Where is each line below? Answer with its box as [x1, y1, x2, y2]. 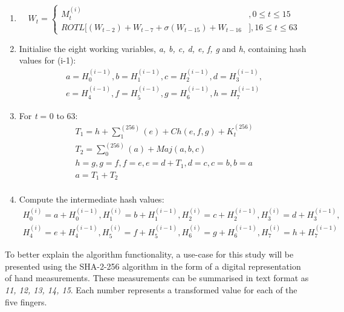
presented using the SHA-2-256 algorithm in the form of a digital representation [5, 259, 301, 272]
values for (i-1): [19, 54, 76, 67]
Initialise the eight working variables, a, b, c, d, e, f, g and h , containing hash [19, 42, 307, 54]
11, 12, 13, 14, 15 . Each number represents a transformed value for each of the [5, 283, 297, 296]
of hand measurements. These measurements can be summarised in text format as [5, 271, 309, 284]
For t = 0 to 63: [19, 109, 78, 122]
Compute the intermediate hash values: [19, 193, 164, 206]
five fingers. [5, 295, 47, 308]
